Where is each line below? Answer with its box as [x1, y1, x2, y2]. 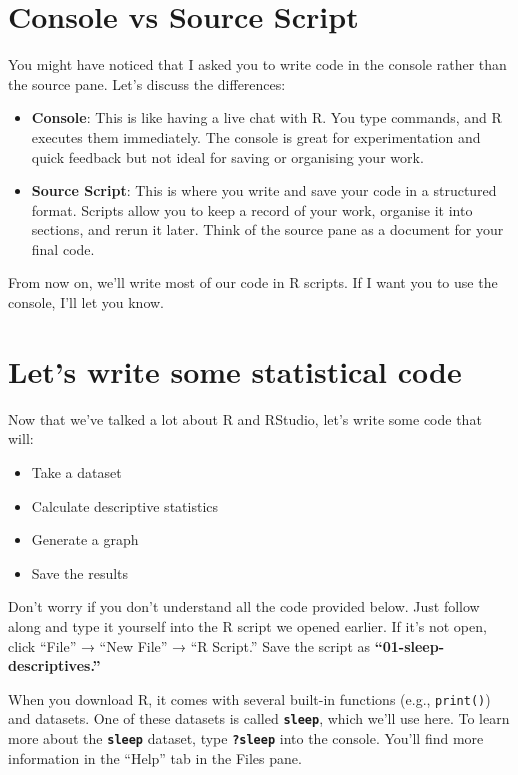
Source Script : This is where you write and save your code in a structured [31, 180, 497, 201]
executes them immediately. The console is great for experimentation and [31, 126, 481, 147]
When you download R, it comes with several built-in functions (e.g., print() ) [8, 688, 491, 709]
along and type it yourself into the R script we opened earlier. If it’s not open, [8, 615, 487, 636]
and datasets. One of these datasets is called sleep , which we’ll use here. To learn [8, 708, 510, 729]
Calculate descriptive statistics [31, 495, 219, 516]
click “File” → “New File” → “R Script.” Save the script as [8, 635, 371, 656]
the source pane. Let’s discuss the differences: [8, 73, 286, 94]
